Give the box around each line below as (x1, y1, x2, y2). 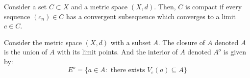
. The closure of (158, 37, 205, 47)
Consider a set (4, 1, 47, 11)
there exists (110, 67, 145, 74)
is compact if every (185, 1, 242, 11)
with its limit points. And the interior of (57, 47, 178, 57)
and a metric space (71, 1, 128, 11)
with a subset (110, 37, 151, 47)
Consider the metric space (4, 37, 82, 47)
